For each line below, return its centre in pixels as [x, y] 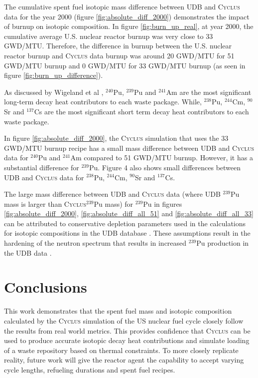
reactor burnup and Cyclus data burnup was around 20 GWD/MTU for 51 [119, 55]
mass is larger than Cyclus [45, 203]
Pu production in [223, 243]
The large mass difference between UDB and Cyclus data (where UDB [112, 194]
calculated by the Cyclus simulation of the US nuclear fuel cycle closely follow [124, 320]
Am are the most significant [209, 92]
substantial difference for [42, 167]
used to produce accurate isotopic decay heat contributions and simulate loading [127, 340]
